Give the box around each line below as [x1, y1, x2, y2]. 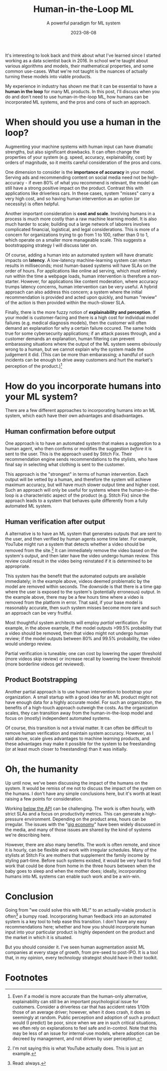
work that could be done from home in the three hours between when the [5, 863, 156, 869]
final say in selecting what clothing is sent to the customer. [5, 462, 125, 468]
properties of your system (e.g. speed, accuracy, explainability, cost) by [5, 154, 153, 160]
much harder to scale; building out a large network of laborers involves [5, 221, 150, 227]
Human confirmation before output [5, 427, 116, 435]
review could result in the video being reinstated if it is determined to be [5, 558, 153, 564]
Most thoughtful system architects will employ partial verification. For [5, 619, 148, 626]
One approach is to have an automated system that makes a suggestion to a [5, 440, 161, 446]
